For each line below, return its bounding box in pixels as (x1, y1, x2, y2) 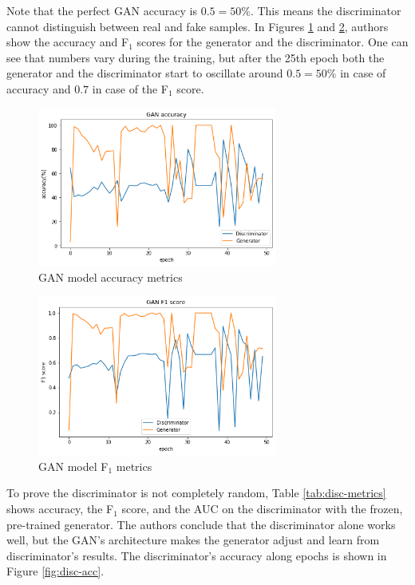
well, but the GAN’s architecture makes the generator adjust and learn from (6, 532, 380, 548)
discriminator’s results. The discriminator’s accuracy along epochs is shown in (6, 547, 387, 563)
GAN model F (38, 457, 109, 474)
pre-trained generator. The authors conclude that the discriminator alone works (6, 516, 396, 532)
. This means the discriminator (250, 2, 401, 18)
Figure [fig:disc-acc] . (6, 563, 105, 579)
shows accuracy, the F (6, 500, 114, 517)
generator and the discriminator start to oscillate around (6, 65, 283, 81)
